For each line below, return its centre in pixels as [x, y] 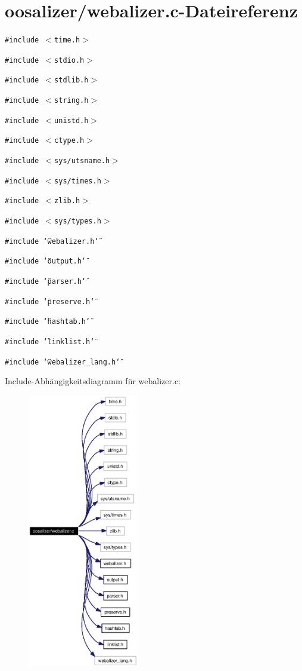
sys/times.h [78, 181]
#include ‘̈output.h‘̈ [46, 261]
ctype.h [69, 141]
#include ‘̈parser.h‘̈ [46, 281]
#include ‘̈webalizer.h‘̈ [52, 241]
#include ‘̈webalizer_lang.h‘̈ [63, 362]
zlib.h [67, 201]
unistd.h [71, 120]
